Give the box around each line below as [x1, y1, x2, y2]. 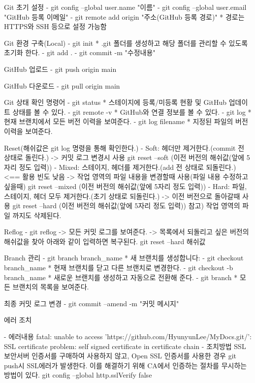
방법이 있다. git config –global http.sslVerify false [4, 370, 152, 380]
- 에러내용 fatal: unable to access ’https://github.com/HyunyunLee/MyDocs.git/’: [4, 331, 252, 342]
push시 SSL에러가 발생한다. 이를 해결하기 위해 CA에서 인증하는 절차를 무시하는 [4, 360, 247, 370]
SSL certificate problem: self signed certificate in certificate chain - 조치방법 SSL [4, 341, 246, 351]
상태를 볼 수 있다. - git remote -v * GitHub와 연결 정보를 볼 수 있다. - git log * [12, 106, 252, 117]
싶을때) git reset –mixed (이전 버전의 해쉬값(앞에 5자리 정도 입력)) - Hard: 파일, [4, 181, 247, 191]
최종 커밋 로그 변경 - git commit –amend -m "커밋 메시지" [4, 298, 179, 308]
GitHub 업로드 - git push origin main [4, 64, 117, 74]
